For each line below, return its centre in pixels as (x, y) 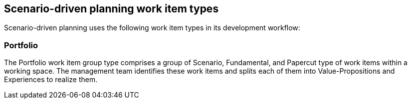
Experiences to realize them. (51, 80)
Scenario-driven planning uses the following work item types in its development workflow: (152, 28)
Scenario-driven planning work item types (111, 9)
